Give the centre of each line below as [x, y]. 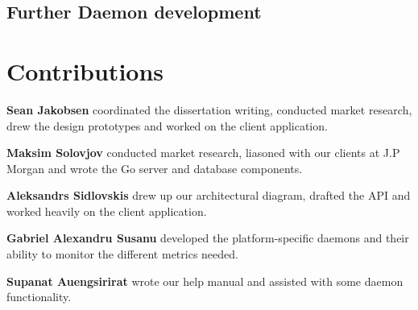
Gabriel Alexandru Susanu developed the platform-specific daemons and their [208, 238]
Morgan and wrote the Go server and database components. [155, 168]
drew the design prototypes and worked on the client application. [167, 125]
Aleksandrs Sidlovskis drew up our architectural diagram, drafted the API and [209, 195]
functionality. [39, 297]
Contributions [85, 70]
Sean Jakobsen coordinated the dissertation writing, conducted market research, [209, 109]
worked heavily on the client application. [107, 211]
